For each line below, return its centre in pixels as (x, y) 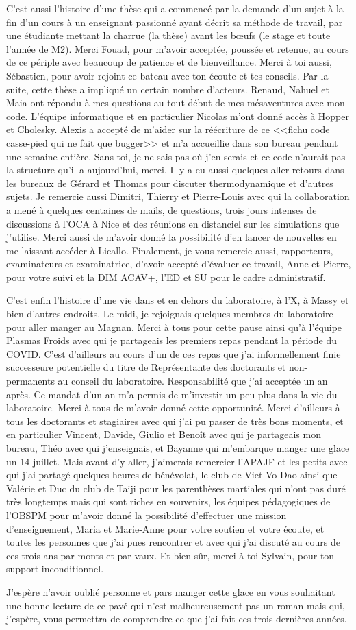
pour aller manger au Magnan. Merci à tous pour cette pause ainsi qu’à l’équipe (174, 327)
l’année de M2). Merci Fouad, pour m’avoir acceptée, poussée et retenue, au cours (178, 48)
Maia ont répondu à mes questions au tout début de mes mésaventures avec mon (176, 102)
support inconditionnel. (55, 569)
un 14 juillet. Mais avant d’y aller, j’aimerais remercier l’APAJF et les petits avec (177, 461)
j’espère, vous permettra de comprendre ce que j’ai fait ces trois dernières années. (177, 619)
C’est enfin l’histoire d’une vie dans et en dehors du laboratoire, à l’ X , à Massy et (178, 300)
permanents (30, 381)
